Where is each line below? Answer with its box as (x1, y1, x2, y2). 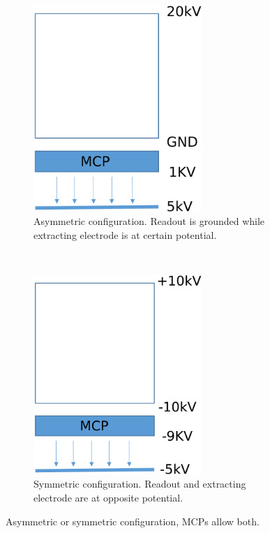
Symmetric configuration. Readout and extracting (33, 476, 246, 491)
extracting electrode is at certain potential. (33, 228, 217, 242)
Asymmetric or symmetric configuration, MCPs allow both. (6, 513, 260, 528)
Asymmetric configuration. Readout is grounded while (33, 214, 265, 228)
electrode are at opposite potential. (33, 490, 183, 504)
